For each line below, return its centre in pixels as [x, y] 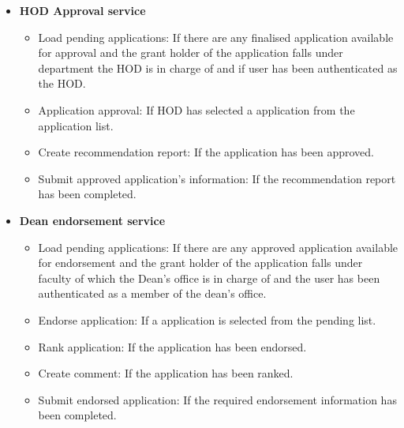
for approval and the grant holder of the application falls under [191, 53]
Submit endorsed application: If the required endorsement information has [217, 399]
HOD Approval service [82, 10]
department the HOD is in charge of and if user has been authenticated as [218, 68]
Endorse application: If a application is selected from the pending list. [207, 319]
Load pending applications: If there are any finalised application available [216, 37]
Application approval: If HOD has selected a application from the [196, 109]
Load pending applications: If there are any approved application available [218, 247]
